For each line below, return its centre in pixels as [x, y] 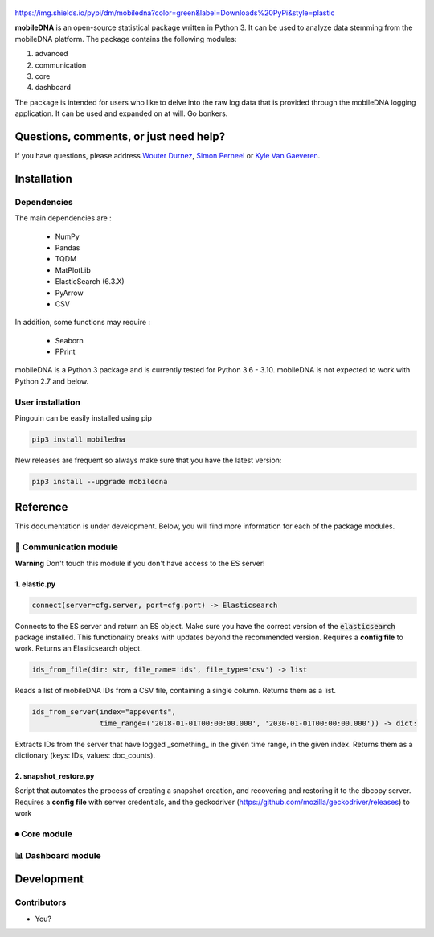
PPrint [65, 352]
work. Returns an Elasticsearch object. [78, 648]
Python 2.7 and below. [52, 381]
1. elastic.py [35, 584]
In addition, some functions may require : [83, 323]
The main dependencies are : [63, 218]
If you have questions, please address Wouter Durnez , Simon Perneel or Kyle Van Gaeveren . [168, 156]
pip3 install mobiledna [79, 440]
